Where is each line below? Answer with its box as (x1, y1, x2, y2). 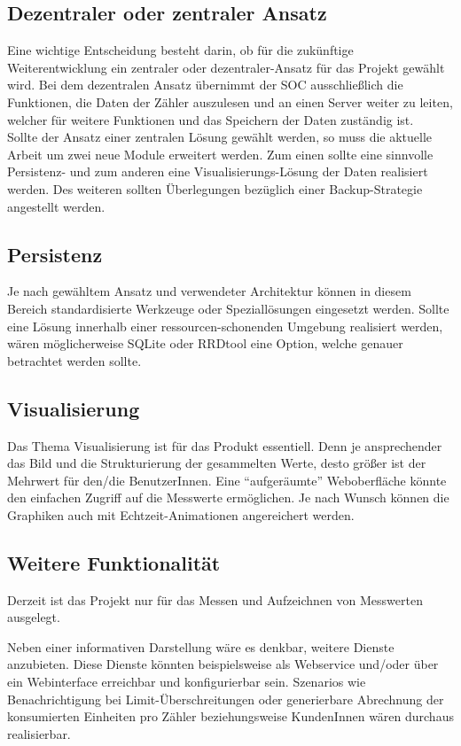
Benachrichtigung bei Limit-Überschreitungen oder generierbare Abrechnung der (7, 689, 444, 708)
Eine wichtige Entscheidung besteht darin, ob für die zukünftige (7, 41, 354, 59)
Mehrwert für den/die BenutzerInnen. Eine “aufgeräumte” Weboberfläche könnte (7, 470, 447, 489)
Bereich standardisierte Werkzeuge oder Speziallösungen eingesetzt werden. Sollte (7, 299, 449, 317)
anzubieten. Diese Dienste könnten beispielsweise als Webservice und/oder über (7, 655, 439, 673)
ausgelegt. (7, 608, 60, 626)
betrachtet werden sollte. (7, 351, 142, 369)
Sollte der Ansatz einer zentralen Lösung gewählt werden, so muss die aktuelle (7, 128, 433, 146)
